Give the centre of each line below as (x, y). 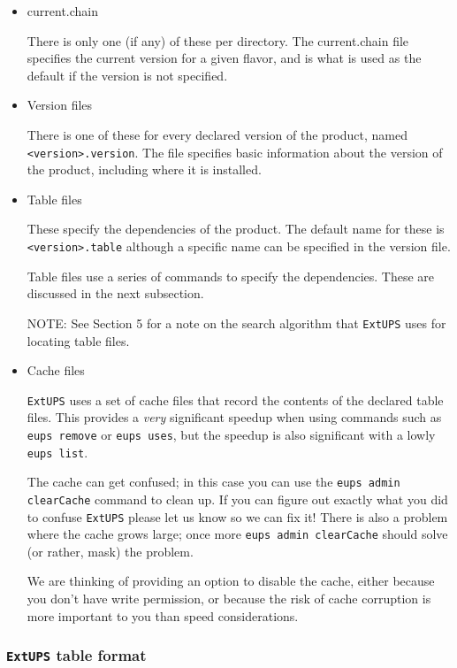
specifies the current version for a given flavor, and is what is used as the (224, 58)
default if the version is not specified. (127, 75)
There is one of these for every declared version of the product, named (217, 134)
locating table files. (78, 340)
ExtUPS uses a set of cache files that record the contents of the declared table (235, 399)
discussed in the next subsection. (115, 293)
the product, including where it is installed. (144, 169)
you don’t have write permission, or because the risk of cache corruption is (229, 599)
